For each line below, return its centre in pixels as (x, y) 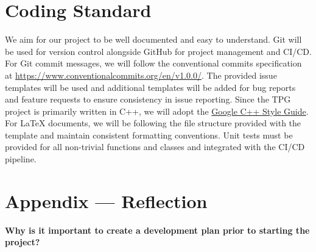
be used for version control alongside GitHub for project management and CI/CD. (158, 51)
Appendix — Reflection (106, 200)
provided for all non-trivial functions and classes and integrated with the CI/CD (155, 147)
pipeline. (21, 159)
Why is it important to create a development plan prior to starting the (157, 230)
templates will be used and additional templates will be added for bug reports (150, 87)
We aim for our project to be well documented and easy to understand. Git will (153, 39)
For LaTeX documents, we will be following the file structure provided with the (153, 123)
